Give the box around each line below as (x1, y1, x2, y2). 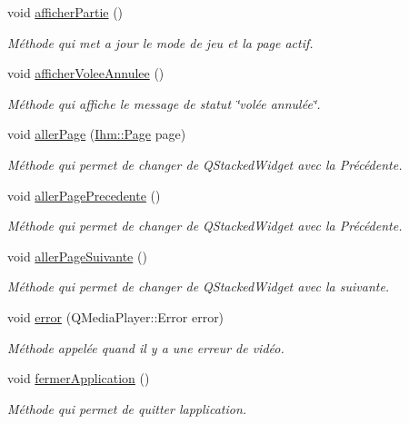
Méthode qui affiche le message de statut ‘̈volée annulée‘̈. (7, 94, 321, 113)
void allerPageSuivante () (7, 246, 147, 265)
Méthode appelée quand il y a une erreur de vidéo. (7, 338, 284, 357)
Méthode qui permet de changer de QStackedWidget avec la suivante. (7, 277, 390, 296)
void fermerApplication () (7, 369, 150, 388)
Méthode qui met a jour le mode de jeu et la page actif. (7, 33, 314, 52)
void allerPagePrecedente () (7, 185, 161, 204)
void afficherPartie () (7, 3, 124, 21)
